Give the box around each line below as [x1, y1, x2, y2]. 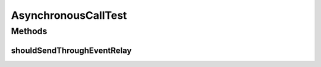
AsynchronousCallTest [11, 9, 127, 22]
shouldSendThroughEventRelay [11, 45, 132, 55]
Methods [11, 26, 48, 36]
